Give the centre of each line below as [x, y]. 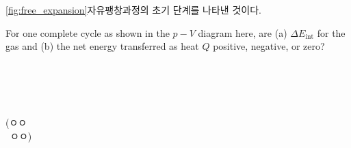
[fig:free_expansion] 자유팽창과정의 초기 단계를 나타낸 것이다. [133, 10]
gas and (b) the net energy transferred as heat [102, 46]
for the [331, 32]
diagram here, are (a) [243, 32]
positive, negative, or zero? [269, 46]
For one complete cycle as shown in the [88, 32]
